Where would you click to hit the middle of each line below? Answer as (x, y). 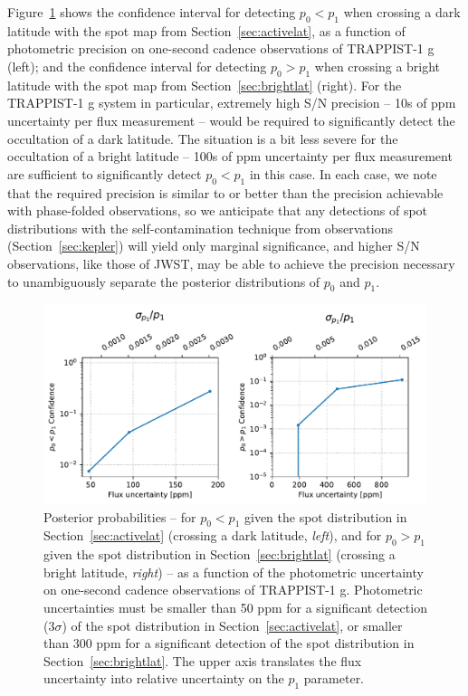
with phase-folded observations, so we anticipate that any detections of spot (218, 210)
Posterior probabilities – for (120, 516)
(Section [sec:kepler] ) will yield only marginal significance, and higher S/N (214, 246)
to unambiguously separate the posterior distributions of (164, 281)
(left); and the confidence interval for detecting (137, 66)
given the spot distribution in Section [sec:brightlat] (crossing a (220, 554)
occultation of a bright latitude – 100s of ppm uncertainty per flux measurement (230, 156)
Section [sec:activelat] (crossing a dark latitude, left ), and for (213, 535)
